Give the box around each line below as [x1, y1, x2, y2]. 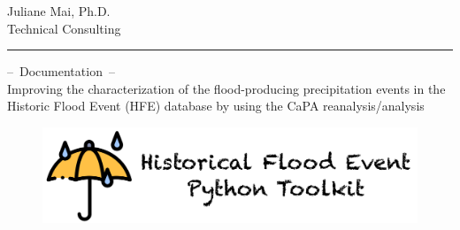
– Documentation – [7, 62, 115, 80]
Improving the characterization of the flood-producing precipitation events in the [7, 79, 446, 97]
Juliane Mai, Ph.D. [7, 2, 111, 19]
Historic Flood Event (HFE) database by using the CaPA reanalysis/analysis [7, 96, 425, 115]
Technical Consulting [7, 19, 121, 37]
